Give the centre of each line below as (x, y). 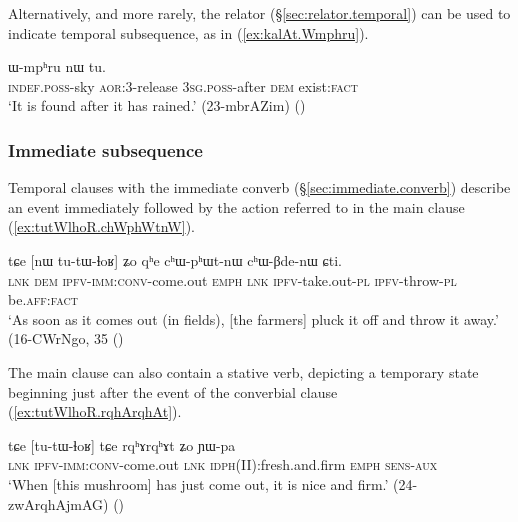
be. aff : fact (43, 299)
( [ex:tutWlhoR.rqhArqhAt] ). (95, 411)
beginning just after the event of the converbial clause (173, 391)
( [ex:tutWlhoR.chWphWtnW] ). (101, 226)
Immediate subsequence (105, 149)
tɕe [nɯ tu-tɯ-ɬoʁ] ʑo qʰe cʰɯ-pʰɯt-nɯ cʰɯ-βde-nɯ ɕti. (175, 259)
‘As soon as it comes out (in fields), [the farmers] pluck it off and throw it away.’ (253, 318)
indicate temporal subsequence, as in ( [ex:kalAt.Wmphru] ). (188, 32)
